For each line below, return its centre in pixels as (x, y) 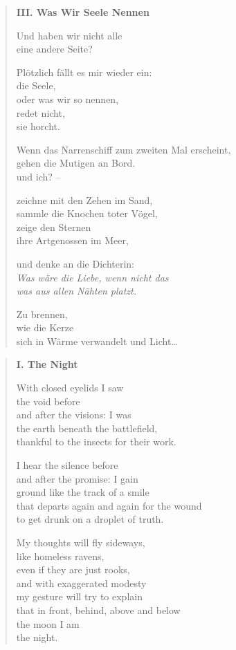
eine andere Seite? (54, 49)
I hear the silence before (67, 465)
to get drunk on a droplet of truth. (90, 519)
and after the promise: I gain (77, 478)
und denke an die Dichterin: (75, 263)
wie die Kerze (45, 327)
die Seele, (36, 85)
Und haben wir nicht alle (69, 35)
